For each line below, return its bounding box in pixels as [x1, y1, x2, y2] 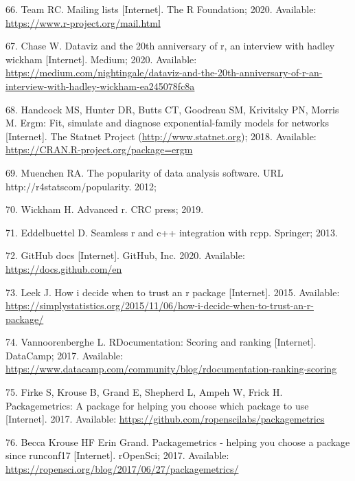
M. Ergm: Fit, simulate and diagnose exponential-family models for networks [5, 115, 330, 130]
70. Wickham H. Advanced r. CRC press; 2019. [5, 202, 204, 216]
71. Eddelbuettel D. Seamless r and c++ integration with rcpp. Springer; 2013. [5, 225, 338, 239]
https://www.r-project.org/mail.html [5, 15, 161, 30]
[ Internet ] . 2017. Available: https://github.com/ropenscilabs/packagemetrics [5, 412, 325, 426]
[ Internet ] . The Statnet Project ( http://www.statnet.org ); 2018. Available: [5, 128, 317, 143]
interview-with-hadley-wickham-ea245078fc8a [5, 78, 195, 93]
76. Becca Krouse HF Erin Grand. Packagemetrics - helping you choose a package [5, 434, 350, 449]
